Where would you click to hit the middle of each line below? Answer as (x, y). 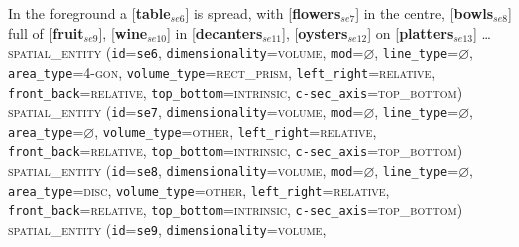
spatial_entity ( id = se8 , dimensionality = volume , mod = (186, 170)
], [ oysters (315, 32)
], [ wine (123, 32)
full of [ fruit (46, 32)
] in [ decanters (215, 32)
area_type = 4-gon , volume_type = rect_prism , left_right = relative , (222, 71)
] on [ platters (410, 32)
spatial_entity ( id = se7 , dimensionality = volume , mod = (186, 111)
